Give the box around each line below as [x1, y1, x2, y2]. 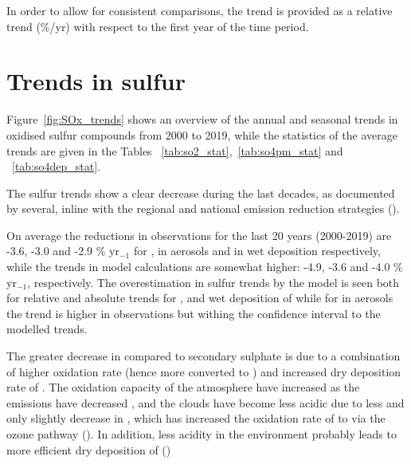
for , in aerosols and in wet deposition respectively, [133, 242, 381, 259]
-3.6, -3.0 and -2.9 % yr [6, 242, 119, 259]
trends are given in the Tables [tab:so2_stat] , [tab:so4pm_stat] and [6, 142, 343, 159]
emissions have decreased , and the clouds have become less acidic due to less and [6, 394, 405, 411]
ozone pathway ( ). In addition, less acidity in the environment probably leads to [6, 426, 397, 442]
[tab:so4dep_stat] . [12, 158, 101, 175]
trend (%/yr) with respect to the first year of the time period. [6, 18, 309, 34]
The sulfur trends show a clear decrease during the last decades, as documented [6, 184, 395, 201]
